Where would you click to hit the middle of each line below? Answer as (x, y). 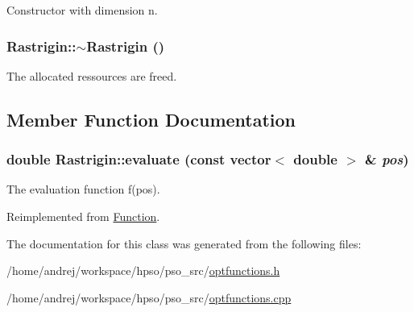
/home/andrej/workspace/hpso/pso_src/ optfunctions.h (143, 270)
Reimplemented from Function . (83, 216)
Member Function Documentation (151, 119)
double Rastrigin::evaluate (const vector (139, 159)
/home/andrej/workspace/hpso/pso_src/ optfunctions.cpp (149, 297)
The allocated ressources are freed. (92, 75)
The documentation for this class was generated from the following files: (184, 243)
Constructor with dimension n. (82, 10)
